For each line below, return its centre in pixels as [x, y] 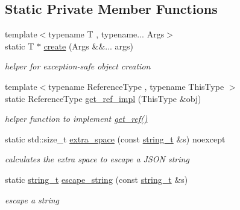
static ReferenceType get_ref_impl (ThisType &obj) [103, 98]
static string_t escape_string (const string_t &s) [96, 179]
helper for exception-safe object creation [78, 66]
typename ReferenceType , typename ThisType [136, 86]
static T [20, 46]
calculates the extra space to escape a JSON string [97, 159]
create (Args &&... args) [89, 46]
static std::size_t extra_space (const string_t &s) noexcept [115, 138]
